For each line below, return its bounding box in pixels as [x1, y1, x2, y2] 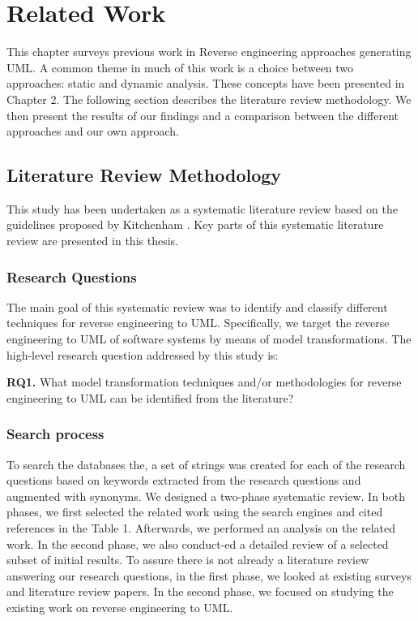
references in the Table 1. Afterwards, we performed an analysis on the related [6, 520, 396, 537]
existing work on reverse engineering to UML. [6, 599, 233, 616]
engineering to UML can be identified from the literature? [6, 389, 294, 406]
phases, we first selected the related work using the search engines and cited [6, 503, 383, 520]
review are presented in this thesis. [6, 232, 178, 249]
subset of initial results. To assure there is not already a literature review [6, 551, 369, 568]
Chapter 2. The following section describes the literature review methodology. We [6, 90, 412, 107]
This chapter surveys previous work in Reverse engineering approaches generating [6, 43, 412, 60]
